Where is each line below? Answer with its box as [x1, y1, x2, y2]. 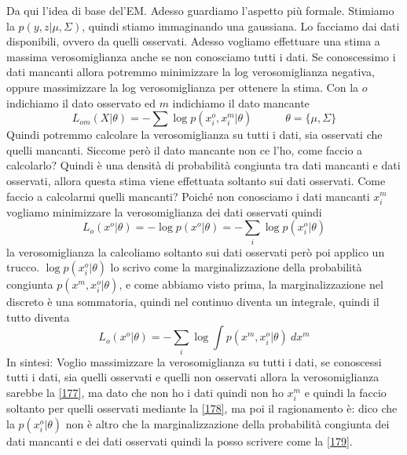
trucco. [6, 259, 40, 275]
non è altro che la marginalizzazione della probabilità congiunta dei [65, 415, 390, 431]
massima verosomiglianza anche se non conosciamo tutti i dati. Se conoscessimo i [6, 48, 396, 64]
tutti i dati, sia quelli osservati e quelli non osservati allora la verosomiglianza [6, 369, 379, 385]
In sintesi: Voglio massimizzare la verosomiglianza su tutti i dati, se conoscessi [6, 353, 382, 369]
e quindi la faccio [304, 384, 387, 400]
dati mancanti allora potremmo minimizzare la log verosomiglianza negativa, [6, 64, 375, 80]
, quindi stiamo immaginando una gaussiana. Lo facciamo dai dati [82, 17, 400, 34]
